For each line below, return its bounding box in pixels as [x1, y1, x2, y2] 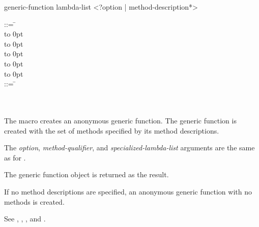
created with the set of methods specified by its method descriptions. [4, 125, 219, 136]
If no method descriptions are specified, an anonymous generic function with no [4, 186, 252, 197]
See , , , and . [4, 213, 46, 224]
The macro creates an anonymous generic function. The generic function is [4, 115, 237, 125]
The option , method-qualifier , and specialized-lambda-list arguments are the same [4, 142, 255, 153]
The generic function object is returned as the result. [4, 169, 169, 180]
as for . [4, 152, 26, 163]
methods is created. [4, 196, 65, 207]
